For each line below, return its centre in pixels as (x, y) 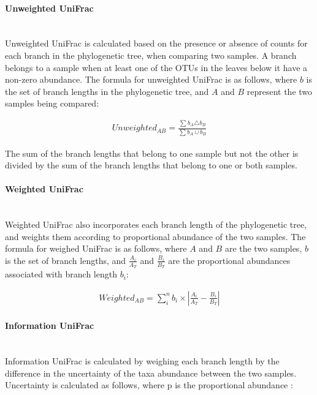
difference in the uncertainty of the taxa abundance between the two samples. (151, 373)
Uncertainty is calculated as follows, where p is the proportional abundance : (149, 385)
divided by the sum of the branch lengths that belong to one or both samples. (151, 165)
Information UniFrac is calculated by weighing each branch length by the (142, 361)
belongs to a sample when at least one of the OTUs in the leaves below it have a (156, 67)
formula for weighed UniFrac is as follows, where (96, 248)
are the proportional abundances (229, 260)
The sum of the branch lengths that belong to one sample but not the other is (152, 153)
